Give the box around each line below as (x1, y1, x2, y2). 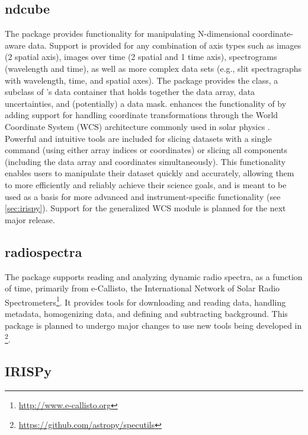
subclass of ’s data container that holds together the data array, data (5, 85, 255, 98)
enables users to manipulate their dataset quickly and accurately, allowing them (5, 167, 294, 179)
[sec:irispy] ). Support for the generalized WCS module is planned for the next (5, 202, 286, 214)
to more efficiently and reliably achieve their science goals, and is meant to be (5, 178, 287, 190)
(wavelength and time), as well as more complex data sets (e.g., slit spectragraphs (5, 62, 302, 74)
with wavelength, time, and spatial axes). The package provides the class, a (5, 74, 278, 86)
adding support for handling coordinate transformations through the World (5, 109, 278, 121)
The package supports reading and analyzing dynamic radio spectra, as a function (5, 270, 303, 282)
